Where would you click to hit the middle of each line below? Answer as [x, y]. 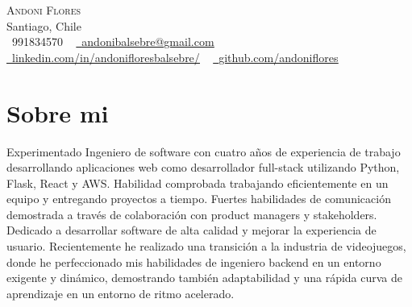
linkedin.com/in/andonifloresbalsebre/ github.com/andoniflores [175, 57]
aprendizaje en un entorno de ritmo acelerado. [121, 293]
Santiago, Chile [44, 25]
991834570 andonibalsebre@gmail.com [113, 41]
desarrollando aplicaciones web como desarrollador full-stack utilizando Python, [203, 167]
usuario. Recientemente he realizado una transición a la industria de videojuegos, [206, 246]
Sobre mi [58, 112]
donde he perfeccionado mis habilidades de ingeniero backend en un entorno [194, 261]
